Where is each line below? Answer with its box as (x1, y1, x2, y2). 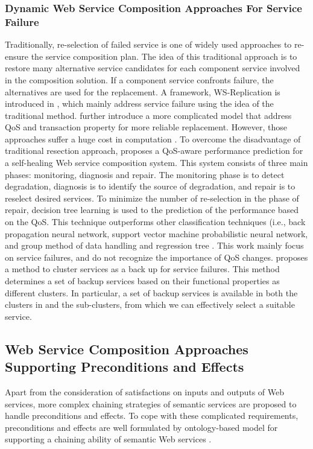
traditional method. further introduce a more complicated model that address (5, 109, 292, 121)
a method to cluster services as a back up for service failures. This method (5, 263, 280, 275)
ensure (5, 49, 29, 62)
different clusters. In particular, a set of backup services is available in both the (5, 286, 298, 299)
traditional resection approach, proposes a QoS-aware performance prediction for (5, 144, 303, 157)
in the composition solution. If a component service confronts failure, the (5, 73, 274, 86)
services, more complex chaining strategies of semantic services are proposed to (5, 397, 297, 410)
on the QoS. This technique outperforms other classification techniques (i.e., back (5, 215, 306, 228)
